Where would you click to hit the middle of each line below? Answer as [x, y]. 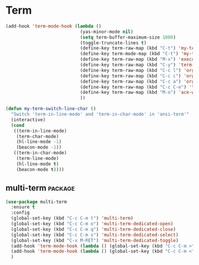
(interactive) [28, 119]
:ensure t [23, 207]
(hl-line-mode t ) [38, 164]
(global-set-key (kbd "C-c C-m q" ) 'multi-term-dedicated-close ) [94, 229]
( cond [18, 125]
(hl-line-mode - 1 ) [39, 142]
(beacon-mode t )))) [40, 169]
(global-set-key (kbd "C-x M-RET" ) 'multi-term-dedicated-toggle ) [95, 240]
